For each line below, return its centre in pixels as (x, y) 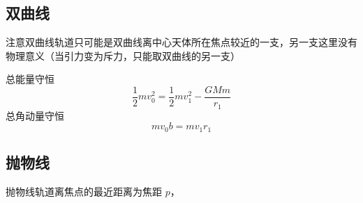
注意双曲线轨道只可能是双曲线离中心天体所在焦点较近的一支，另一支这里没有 (181, 42)
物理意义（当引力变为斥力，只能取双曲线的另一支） (123, 55)
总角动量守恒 (35, 115)
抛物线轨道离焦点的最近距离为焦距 (84, 191)
